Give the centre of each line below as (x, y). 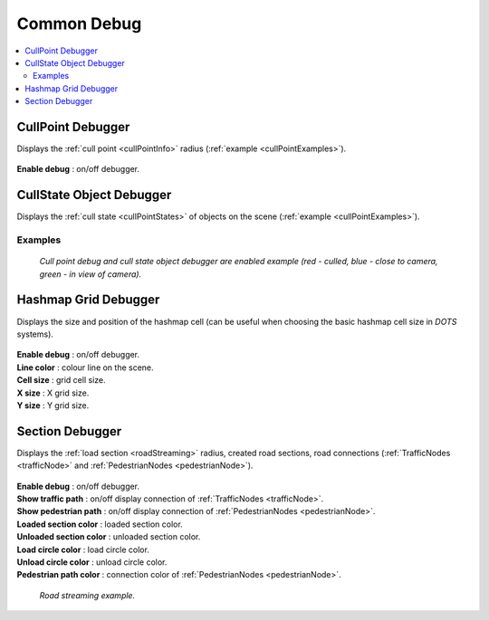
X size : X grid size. (53, 393)
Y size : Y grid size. (53, 405)
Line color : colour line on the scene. (85, 367)
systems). (35, 334)
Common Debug (79, 24)
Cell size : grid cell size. (61, 380)
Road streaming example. (87, 595)
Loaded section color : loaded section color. (100, 524)
